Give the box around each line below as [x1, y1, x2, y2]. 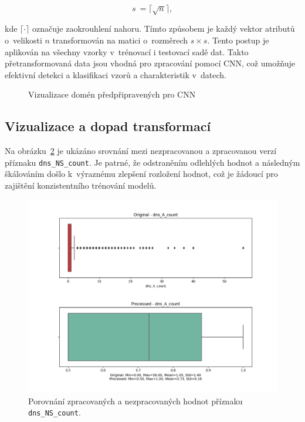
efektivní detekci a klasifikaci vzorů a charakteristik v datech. [5, 68, 226, 81]
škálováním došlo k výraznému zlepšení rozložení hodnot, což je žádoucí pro [5, 168, 278, 180]
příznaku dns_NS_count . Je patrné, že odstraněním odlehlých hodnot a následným [5, 156, 300, 168]
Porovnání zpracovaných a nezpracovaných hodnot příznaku [28, 394, 243, 407]
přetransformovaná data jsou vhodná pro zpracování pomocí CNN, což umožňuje [5, 57, 296, 69]
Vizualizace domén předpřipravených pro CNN [28, 88, 196, 101]
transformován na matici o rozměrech [52, 34, 188, 46]
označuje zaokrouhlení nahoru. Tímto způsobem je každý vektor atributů [32, 22, 295, 35]
